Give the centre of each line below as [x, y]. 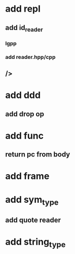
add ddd [23, 95]
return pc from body [38, 155]
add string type [35, 243]
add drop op [25, 114]
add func [25, 136]
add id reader [24, 28]
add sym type [32, 200]
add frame [27, 176]
